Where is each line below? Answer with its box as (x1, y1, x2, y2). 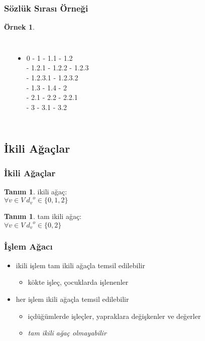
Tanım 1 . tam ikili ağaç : (4, 211, 81, 221)
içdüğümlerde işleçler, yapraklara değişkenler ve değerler (28, 310, 201, 321)
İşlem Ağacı (4, 240, 53, 253)
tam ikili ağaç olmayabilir (28, 327, 107, 338)
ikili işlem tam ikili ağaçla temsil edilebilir (16, 260, 145, 270)
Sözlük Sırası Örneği (4, 2, 88, 14)
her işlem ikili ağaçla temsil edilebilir (16, 293, 129, 304)
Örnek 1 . (4, 22, 35, 32)
